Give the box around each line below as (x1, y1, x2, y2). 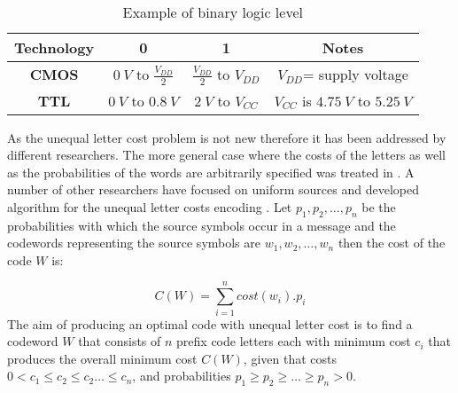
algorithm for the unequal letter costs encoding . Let (7, 197, 292, 216)
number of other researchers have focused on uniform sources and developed (7, 180, 419, 199)
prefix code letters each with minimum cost (176, 332, 411, 350)
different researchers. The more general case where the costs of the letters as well (7, 145, 446, 164)
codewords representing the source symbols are (7, 233, 260, 252)
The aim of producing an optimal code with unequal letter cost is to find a (7, 314, 413, 333)
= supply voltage (302, 64, 408, 85)
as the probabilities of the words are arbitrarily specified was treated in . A (7, 162, 415, 181)
